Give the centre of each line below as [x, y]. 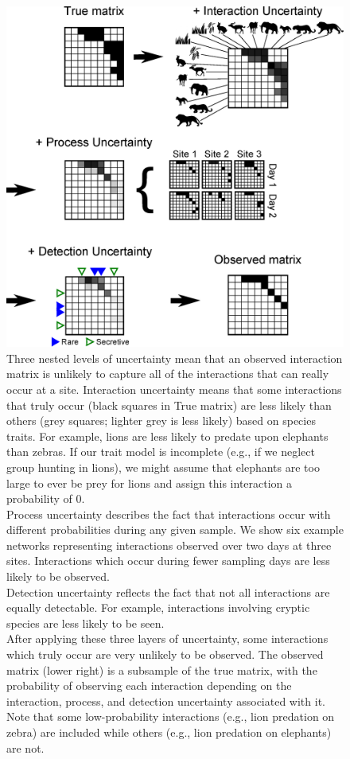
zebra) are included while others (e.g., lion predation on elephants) [169, 732]
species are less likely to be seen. [86, 623]
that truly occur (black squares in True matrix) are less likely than [169, 405]
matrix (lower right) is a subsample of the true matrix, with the [162, 669]
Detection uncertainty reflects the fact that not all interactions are [168, 592]
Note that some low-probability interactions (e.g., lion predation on [171, 716]
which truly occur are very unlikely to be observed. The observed [165, 654]
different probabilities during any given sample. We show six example [175, 529]
